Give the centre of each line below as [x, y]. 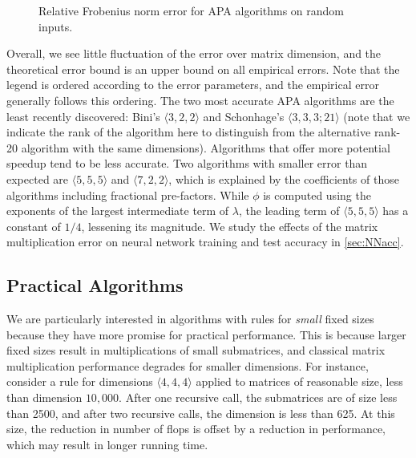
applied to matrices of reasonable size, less [299, 381]
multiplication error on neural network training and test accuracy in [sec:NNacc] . [205, 242]
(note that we [377, 116]
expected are [38, 178]
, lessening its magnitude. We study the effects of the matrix [230, 226]
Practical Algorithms [95, 285]
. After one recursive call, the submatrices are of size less [258, 397]
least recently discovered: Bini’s [83, 116]
